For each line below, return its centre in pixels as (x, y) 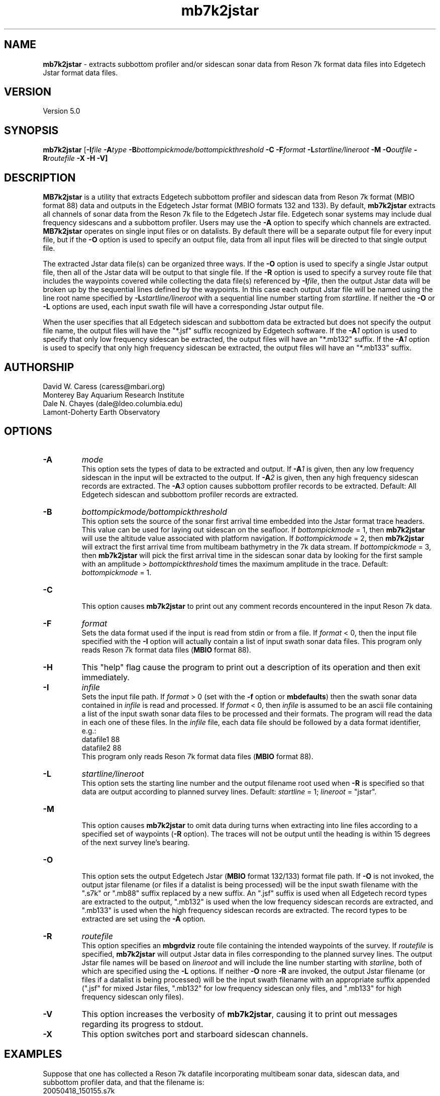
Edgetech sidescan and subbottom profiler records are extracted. (190, 494)
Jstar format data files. (80, 72)
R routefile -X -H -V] (75, 158)
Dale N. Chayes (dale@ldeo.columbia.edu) (113, 403)
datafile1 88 (101, 739)
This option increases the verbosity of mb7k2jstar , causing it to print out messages (240, 1014)
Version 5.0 (62, 111)
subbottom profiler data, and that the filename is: (124, 1082)
